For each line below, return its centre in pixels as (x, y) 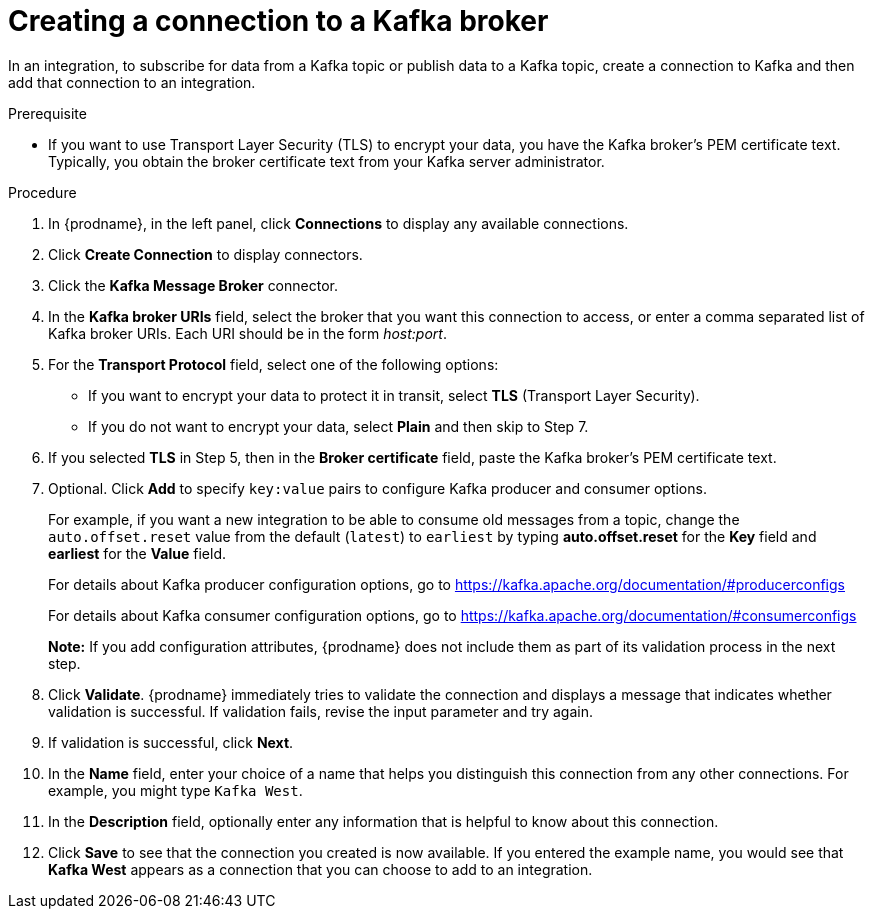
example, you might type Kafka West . (175, 790)
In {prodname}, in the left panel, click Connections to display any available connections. (338, 223)
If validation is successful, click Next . (171, 742)
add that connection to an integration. (132, 82)
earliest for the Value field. (137, 553)
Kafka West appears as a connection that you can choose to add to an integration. (320, 869)
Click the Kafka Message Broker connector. (193, 285)
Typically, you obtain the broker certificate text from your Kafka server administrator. (326, 161)
